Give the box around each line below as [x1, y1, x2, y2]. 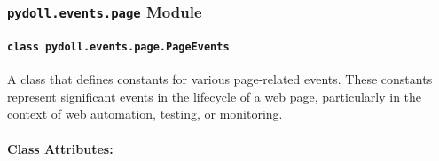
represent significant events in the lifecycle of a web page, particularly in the [7, 87, 422, 105]
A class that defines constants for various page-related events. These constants [7, 70, 433, 88]
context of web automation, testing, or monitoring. [7, 104, 283, 123]
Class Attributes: [7, 139, 114, 157]
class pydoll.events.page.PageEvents [7, 41, 230, 53]
